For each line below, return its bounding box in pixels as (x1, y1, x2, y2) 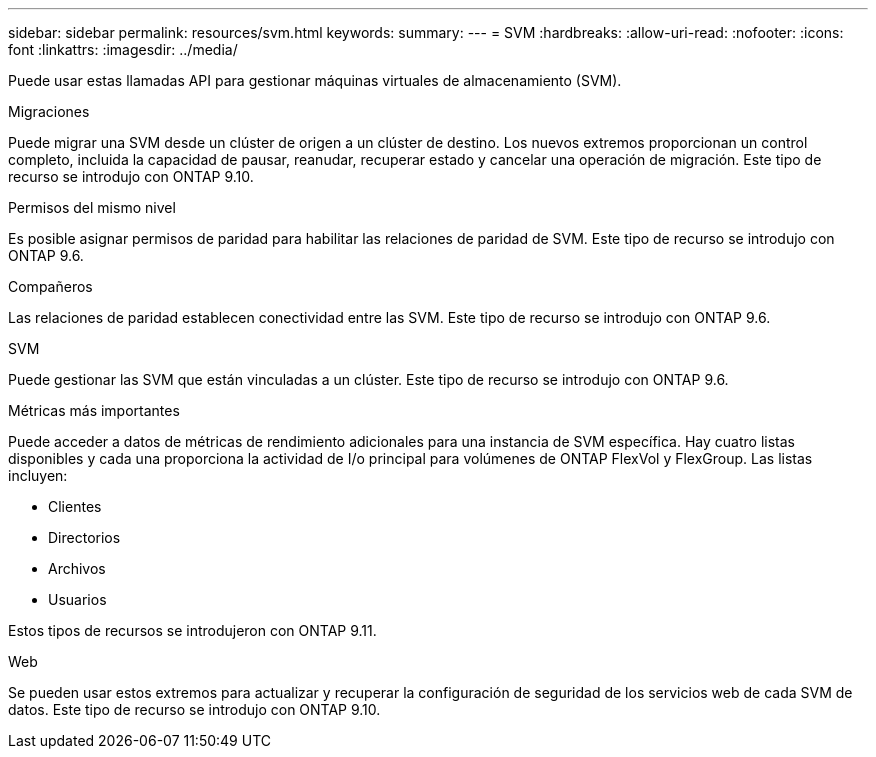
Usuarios (48, 591, 107, 608)
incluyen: (8, 467, 68, 484)
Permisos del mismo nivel (8, 199, 176, 216)
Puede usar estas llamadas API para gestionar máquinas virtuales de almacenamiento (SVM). (8, 72, 622, 89)
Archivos (48, 560, 106, 577)
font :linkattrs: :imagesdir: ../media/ (8, 41, 238, 58)
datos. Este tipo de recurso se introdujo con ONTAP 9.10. (8, 701, 381, 718)
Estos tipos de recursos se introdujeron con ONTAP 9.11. (8, 622, 377, 639)
